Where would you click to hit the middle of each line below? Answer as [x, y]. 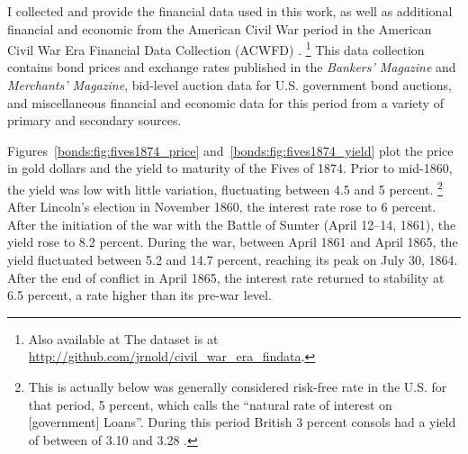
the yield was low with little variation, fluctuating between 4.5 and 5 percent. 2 [225, 188]
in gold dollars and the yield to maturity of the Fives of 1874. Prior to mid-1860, [230, 168]
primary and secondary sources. [94, 120]
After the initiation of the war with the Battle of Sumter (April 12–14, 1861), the [232, 224]
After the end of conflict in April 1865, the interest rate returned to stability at [226, 277]
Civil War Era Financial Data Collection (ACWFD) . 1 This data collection [216, 48]
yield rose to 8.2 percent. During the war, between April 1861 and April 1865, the [233, 242]
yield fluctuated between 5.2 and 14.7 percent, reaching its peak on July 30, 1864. [233, 260]
